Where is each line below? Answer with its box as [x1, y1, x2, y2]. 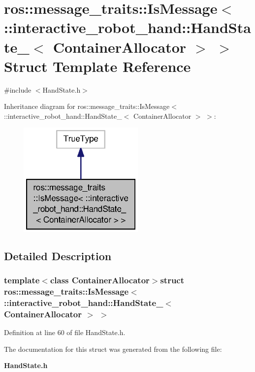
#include [4, 84, 32, 95]
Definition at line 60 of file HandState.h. [4, 327, 126, 338]
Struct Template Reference [4, 56, 191, 76]
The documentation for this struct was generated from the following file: [4, 343, 222, 354]
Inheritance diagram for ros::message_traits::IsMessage [4, 101, 170, 111]
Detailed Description [4, 248, 112, 263]
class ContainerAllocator [50, 274, 150, 286]
